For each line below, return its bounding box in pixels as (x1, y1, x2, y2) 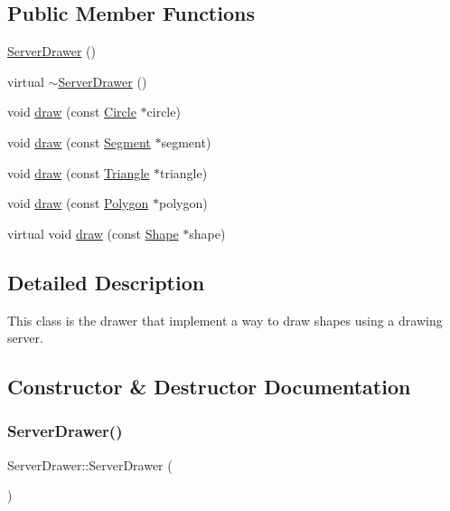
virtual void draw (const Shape (7, 223, 179, 242)
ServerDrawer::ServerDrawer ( (7, 455, 173, 474)
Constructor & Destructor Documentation (7, 373, 411, 401)
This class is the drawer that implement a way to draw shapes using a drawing (7, 310, 443, 329)
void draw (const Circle (7, 102, 136, 121)
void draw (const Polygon (7, 194, 149, 213)
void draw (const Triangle (7, 163, 150, 182)
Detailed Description (7, 268, 205, 296)
